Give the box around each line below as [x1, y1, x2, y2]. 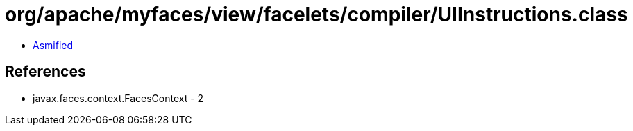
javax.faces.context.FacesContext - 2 [33, 92, 204, 104]
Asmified [33, 39, 74, 51]
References [5, 63, 86, 81]
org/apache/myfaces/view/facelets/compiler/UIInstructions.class [5, 3, 628, 26]
